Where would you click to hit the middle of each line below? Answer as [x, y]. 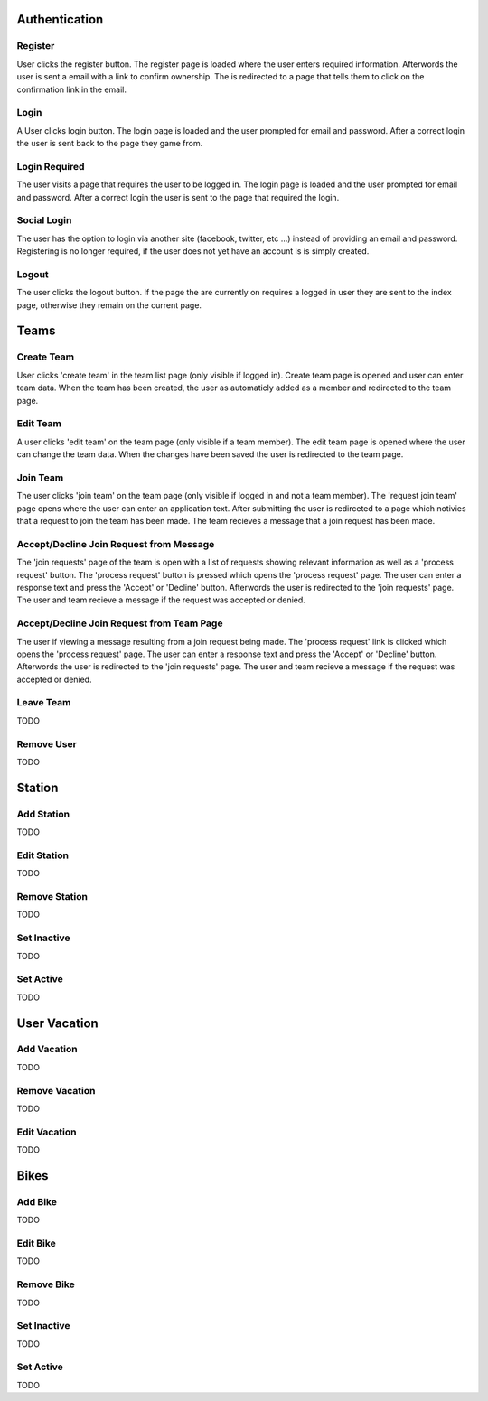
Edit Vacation [47, 1132]
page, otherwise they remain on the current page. [109, 305]
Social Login [44, 220]
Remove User [47, 743]
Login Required [51, 166]
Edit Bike [36, 1244]
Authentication [60, 19]
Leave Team [44, 703]
